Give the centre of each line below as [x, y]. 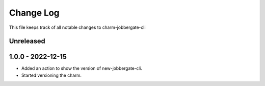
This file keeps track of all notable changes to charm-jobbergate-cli [77, 27]
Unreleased [27, 41]
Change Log [34, 13]
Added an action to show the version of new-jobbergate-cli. [82, 68]
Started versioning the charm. [52, 75]
